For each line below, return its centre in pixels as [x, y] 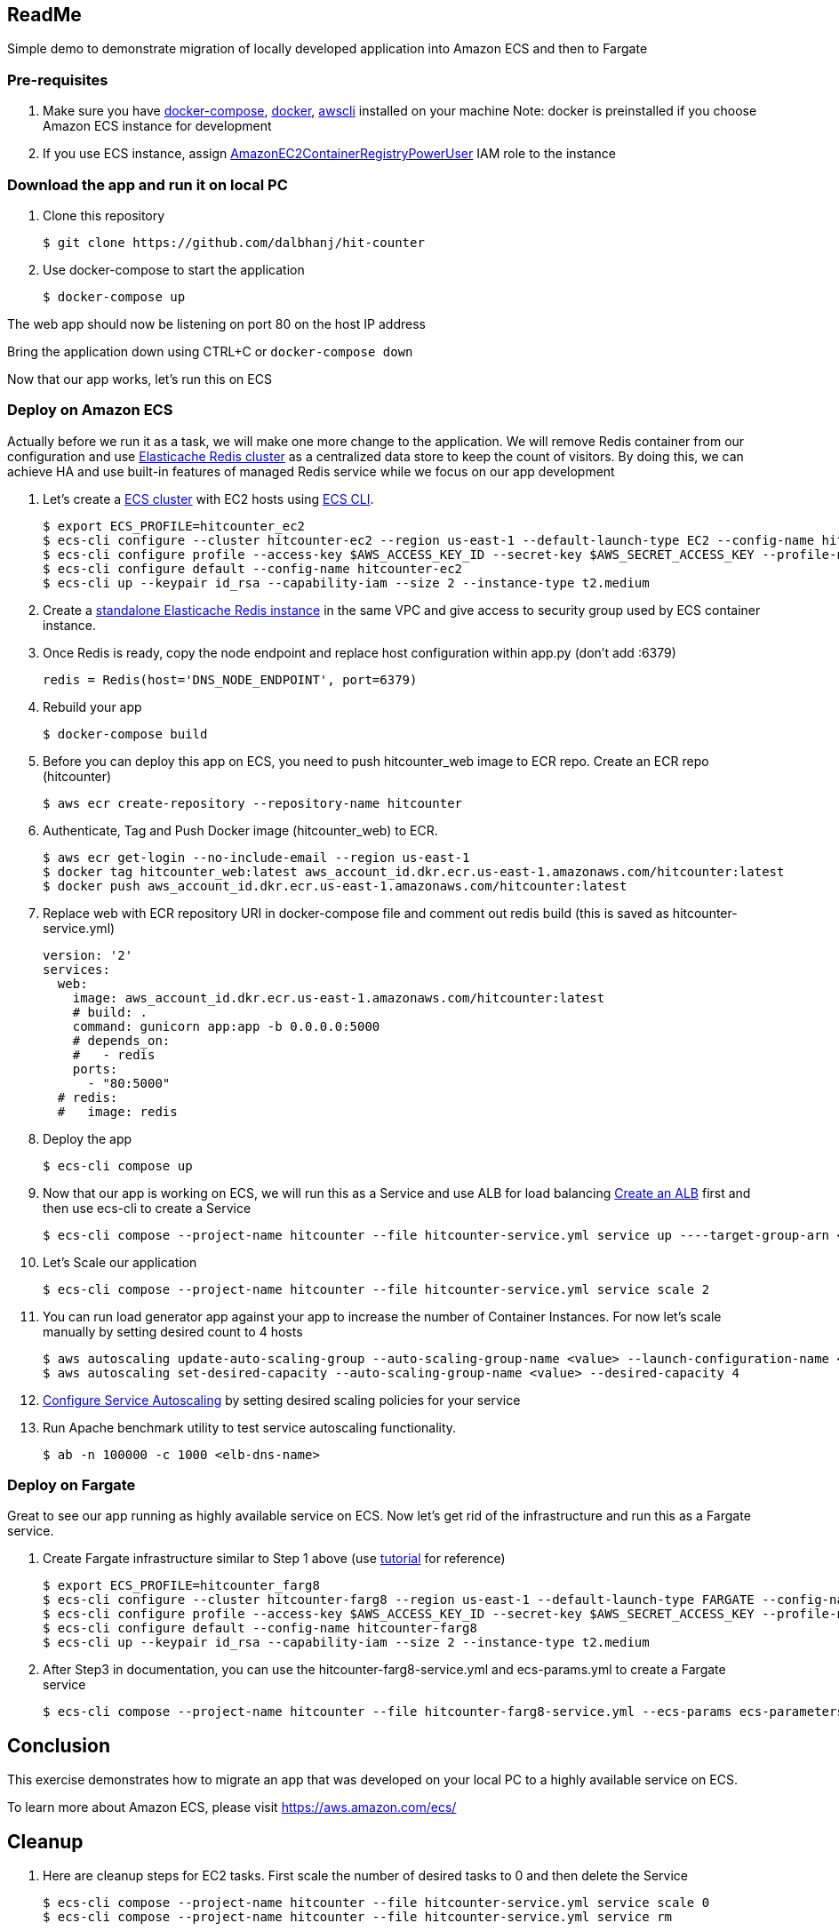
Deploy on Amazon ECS [90, 410]
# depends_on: [121, 1040]
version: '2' [88, 955]
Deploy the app [88, 1138]
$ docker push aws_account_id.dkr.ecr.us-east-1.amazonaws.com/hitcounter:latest [335, 886]
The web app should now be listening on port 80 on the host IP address [216, 323]
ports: [95, 1069]
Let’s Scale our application [120, 1262]
